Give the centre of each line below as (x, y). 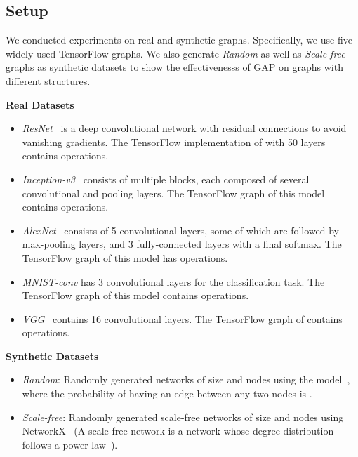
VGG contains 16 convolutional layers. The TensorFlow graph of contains (182, 318)
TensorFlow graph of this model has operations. (125, 257)
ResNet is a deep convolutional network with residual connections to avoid (184, 128)
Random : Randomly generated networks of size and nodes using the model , (186, 379)
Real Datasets (40, 104)
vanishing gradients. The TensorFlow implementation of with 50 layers (174, 141)
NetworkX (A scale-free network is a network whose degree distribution (178, 431)
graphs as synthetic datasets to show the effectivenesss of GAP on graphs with (174, 67)
